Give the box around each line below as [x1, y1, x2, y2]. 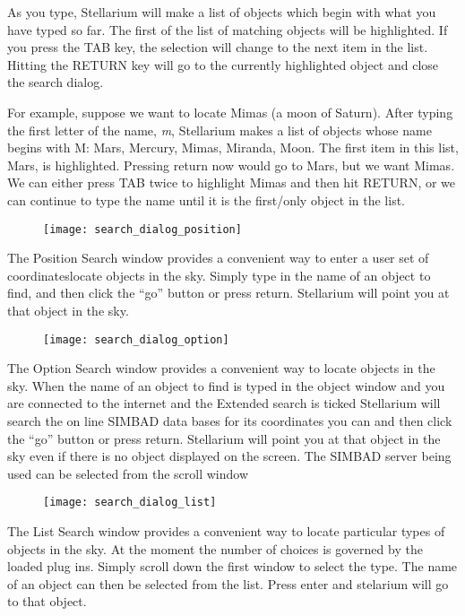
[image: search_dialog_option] [43, 333, 229, 346]
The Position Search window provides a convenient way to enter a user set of [7, 248, 429, 267]
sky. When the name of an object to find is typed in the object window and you [7, 376, 445, 395]
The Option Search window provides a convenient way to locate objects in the [7, 359, 435, 377]
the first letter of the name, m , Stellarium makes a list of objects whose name [7, 120, 432, 139]
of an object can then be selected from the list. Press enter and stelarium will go [7, 574, 449, 593]
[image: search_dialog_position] [43, 222, 242, 236]
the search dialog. [7, 73, 104, 91]
